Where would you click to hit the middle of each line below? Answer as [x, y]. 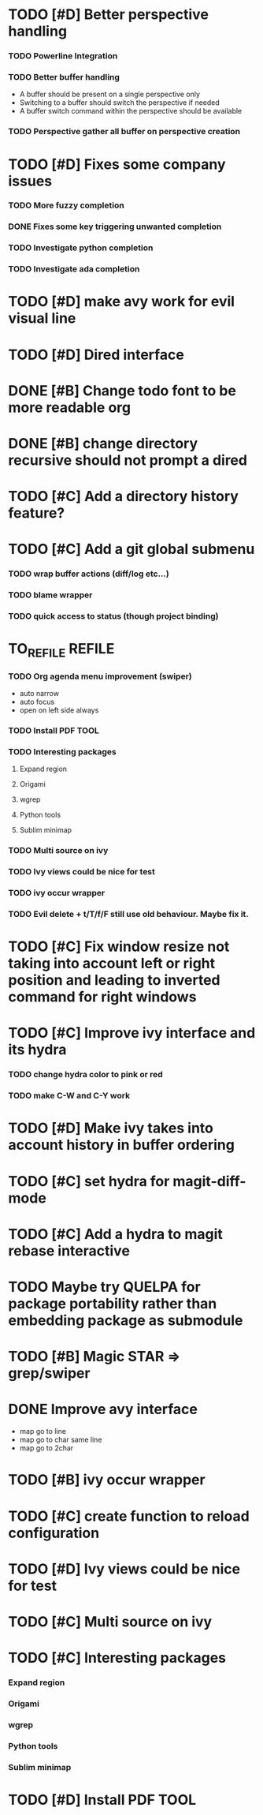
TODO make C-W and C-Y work [69, 1096]
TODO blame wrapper [50, 595]
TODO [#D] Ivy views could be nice [124, 1569]
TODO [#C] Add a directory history [123, 497]
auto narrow [39, 694]
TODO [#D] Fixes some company [117, 164]
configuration [54, 1533]
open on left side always [59, 710]
